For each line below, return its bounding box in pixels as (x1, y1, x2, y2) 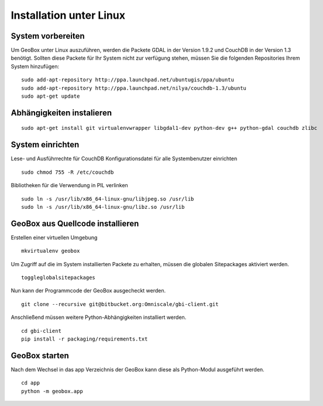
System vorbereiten (11, 31, 85, 41)
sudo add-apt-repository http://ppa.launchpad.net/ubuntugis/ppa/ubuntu (21, 77, 234, 83)
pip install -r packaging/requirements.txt (21, 335, 148, 342)
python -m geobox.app (21, 388, 83, 394)
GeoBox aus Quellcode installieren (11, 218, 139, 228)
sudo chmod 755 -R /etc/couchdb (21, 168, 114, 176)
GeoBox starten (11, 350, 70, 360)
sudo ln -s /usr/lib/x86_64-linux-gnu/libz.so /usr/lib (21, 204, 185, 210)
